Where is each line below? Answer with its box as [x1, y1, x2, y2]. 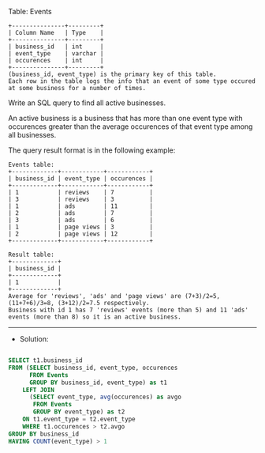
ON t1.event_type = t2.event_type [22, 415, 136, 423]
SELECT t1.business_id [8, 357, 83, 364]
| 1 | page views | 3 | [8, 223, 154, 231]
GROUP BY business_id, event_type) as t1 [28, 379, 168, 387]
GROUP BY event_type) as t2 [32, 408, 125, 416]
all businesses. [8, 130, 57, 139]
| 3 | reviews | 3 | [8, 195, 154, 203]
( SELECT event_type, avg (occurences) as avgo [28, 393, 181, 402]
